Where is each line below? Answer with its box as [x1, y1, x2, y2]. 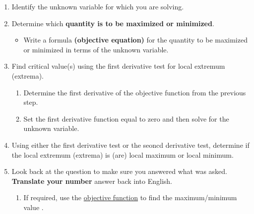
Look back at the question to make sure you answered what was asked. [11, 166, 228, 176]
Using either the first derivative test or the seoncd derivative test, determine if [11, 139, 250, 150]
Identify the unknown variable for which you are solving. [11, 1, 184, 11]
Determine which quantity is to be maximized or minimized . [11, 18, 214, 28]
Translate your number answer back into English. [11, 175, 172, 186]
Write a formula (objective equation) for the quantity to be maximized [23, 35, 248, 45]
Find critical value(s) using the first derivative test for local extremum [11, 61, 225, 71]
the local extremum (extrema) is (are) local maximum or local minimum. [11, 149, 234, 160]
